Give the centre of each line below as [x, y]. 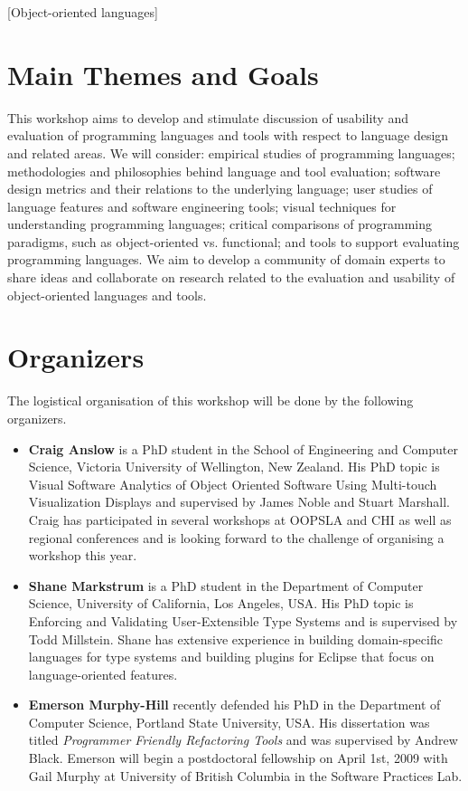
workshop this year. [83, 555]
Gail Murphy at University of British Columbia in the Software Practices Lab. [245, 775]
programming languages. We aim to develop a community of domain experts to [226, 259]
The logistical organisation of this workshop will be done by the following [211, 400]
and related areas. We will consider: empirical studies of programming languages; [231, 152]
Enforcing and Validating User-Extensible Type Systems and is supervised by [243, 620]
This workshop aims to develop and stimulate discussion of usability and [208, 117]
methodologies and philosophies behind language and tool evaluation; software [224, 171]
